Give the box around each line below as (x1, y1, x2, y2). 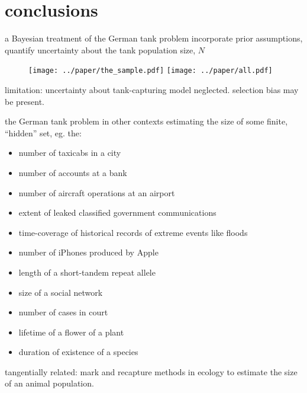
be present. (5, 95, 45, 107)
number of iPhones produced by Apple (18, 246, 159, 258)
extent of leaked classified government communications (18, 206, 216, 219)
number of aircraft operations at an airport (18, 186, 175, 199)
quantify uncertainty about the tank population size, (5, 43, 196, 56)
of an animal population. (5, 377, 94, 389)
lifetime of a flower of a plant (18, 325, 124, 338)
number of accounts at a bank (18, 166, 127, 178)
